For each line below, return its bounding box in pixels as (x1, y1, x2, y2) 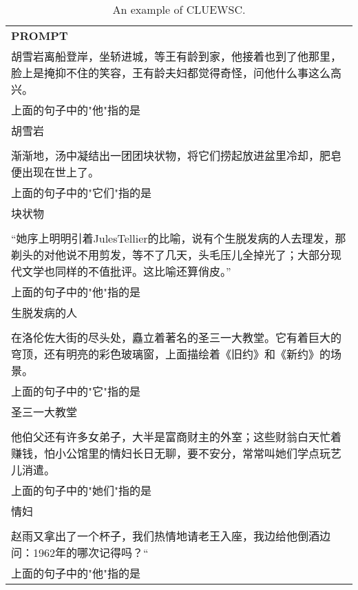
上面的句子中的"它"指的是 (11, 383, 140, 399)
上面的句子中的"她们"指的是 (11, 482, 151, 498)
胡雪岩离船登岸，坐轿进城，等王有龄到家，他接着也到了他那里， (11, 48, 342, 64)
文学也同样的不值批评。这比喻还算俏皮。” (22, 263, 231, 279)
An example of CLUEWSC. (112, 1, 246, 17)
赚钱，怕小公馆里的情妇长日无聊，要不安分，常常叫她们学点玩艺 (11, 445, 342, 461)
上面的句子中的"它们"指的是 (11, 185, 151, 201)
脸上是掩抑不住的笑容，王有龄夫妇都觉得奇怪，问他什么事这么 (11, 65, 331, 81)
